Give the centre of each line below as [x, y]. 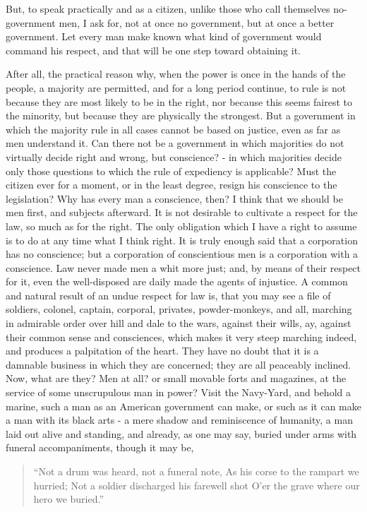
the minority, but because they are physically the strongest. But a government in [181, 115]
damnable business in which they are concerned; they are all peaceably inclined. [179, 364]
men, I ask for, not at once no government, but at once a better [197, 22]
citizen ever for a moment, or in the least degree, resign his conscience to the [172, 185]
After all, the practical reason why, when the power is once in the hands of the [176, 74]
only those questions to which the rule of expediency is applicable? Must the [171, 171]
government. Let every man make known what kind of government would [164, 36]
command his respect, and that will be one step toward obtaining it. [153, 50]
